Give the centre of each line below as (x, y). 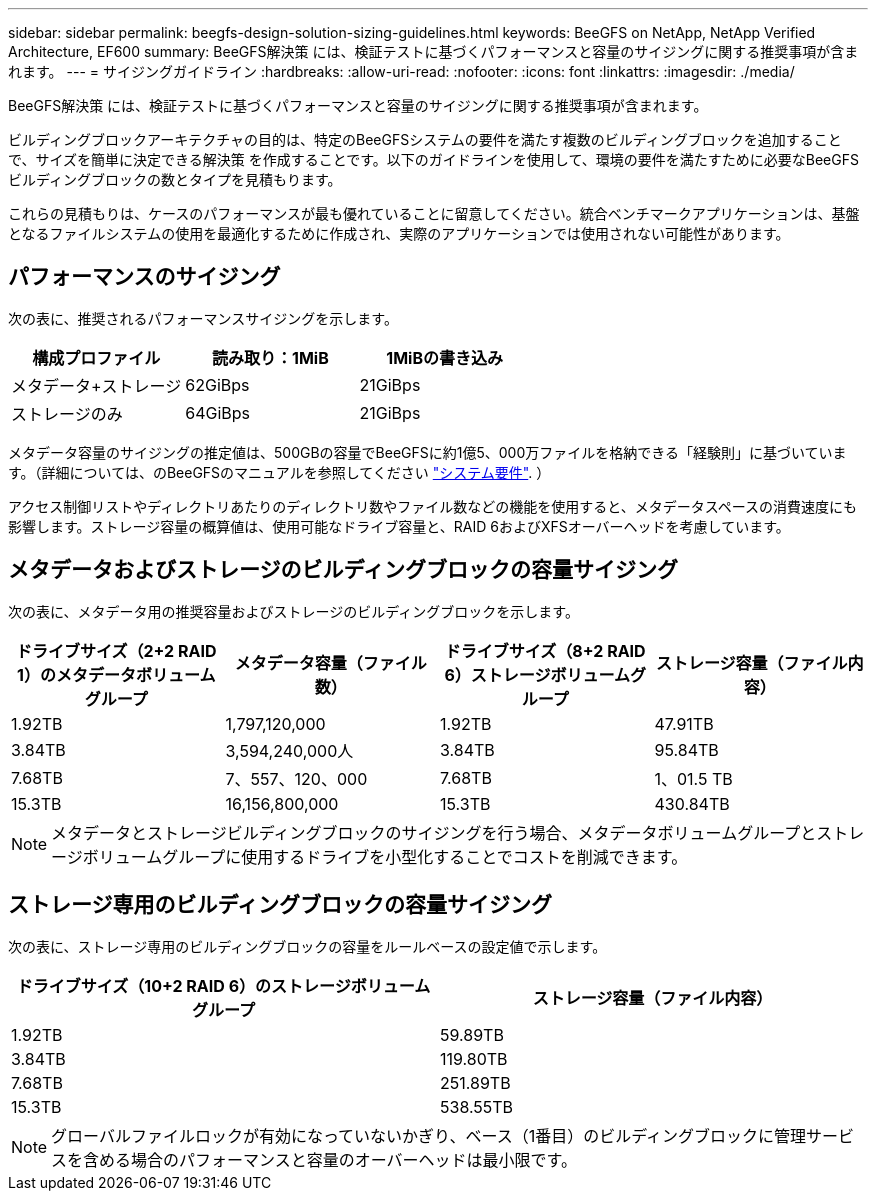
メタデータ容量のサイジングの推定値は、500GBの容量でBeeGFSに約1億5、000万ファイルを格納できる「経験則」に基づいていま (427, 452)
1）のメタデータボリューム (116, 674)
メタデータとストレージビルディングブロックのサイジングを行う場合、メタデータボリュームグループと (434, 832)
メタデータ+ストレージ (96, 385)
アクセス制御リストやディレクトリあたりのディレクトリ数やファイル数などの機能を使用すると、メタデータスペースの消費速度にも (433, 506)
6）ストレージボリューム (537, 674)
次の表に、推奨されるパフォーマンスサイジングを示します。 (203, 318)
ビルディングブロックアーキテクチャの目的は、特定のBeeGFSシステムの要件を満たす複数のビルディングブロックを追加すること (425, 139)
